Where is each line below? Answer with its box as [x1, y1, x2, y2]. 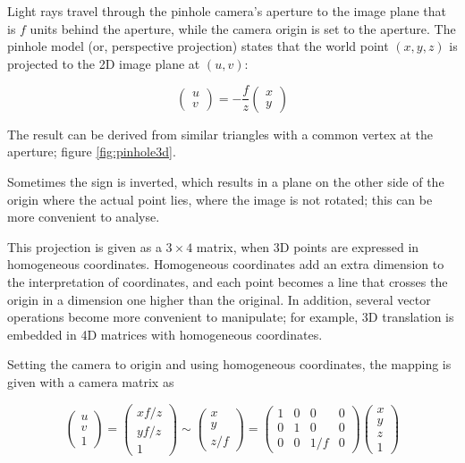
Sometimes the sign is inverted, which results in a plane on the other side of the [7, 173, 444, 191]
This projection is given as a [7, 237, 162, 256]
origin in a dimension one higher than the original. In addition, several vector [7, 290, 431, 308]
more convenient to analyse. [7, 207, 160, 226]
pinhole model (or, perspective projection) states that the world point [7, 37, 389, 55]
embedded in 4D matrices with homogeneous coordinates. [7, 324, 323, 343]
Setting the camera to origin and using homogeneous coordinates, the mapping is [7, 355, 452, 374]
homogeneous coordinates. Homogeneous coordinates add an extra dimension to [7, 255, 444, 274]
